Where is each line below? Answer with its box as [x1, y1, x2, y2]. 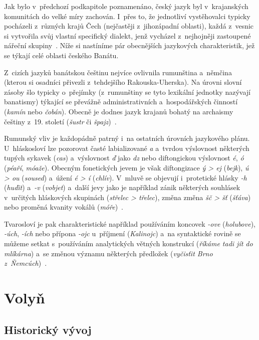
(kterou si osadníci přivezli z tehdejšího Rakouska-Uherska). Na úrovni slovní [4, 77, 242, 87]
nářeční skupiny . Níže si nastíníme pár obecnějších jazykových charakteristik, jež [4, 40, 255, 51]
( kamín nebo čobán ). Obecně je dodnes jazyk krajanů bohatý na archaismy [4, 106, 233, 116]
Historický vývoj [4, 321, 92, 337]
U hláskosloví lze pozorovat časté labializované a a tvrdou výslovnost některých [4, 142, 249, 153]
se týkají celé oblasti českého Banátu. [4, 50, 119, 60]
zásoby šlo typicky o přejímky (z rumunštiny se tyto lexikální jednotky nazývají [4, 86, 250, 97]
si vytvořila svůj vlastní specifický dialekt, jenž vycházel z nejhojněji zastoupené [4, 30, 251, 41]
